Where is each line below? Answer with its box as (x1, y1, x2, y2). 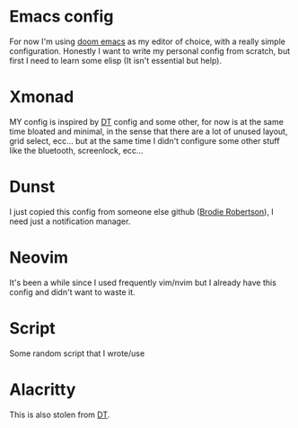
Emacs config (9, 6, 114, 27)
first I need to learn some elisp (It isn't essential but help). (9, 55, 223, 66)
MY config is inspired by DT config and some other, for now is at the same (9, 116, 285, 127)
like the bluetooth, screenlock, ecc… (9, 145, 144, 156)
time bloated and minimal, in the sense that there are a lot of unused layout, (9, 126, 288, 137)
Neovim (9, 247, 69, 267)
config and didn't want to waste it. (9, 286, 136, 298)
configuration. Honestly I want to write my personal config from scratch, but (9, 45, 291, 56)
